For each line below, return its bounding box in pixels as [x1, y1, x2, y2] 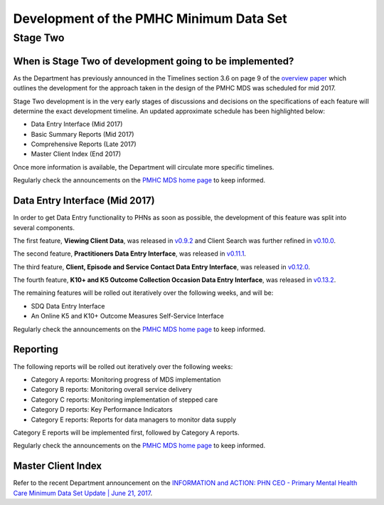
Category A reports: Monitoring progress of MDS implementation [31, 375, 221, 384]
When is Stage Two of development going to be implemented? [13, 55, 294, 67]
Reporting [13, 343, 58, 355]
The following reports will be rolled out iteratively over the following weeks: [13, 362, 233, 370]
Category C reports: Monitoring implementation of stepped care [31, 395, 218, 404]
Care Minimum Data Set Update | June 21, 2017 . [13, 489, 153, 497]
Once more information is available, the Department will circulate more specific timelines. [13, 162, 274, 171]
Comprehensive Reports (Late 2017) [31, 140, 137, 149]
